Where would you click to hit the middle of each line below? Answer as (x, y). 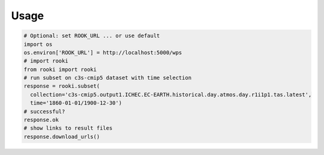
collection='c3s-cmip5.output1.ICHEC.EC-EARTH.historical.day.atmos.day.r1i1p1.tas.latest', (171, 94)
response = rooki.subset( (62, 86)
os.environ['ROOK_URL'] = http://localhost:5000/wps (103, 52)
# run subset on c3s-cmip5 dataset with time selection (108, 78)
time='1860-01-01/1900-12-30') (76, 103)
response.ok (41, 120)
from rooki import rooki (60, 69)
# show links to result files (68, 128)
